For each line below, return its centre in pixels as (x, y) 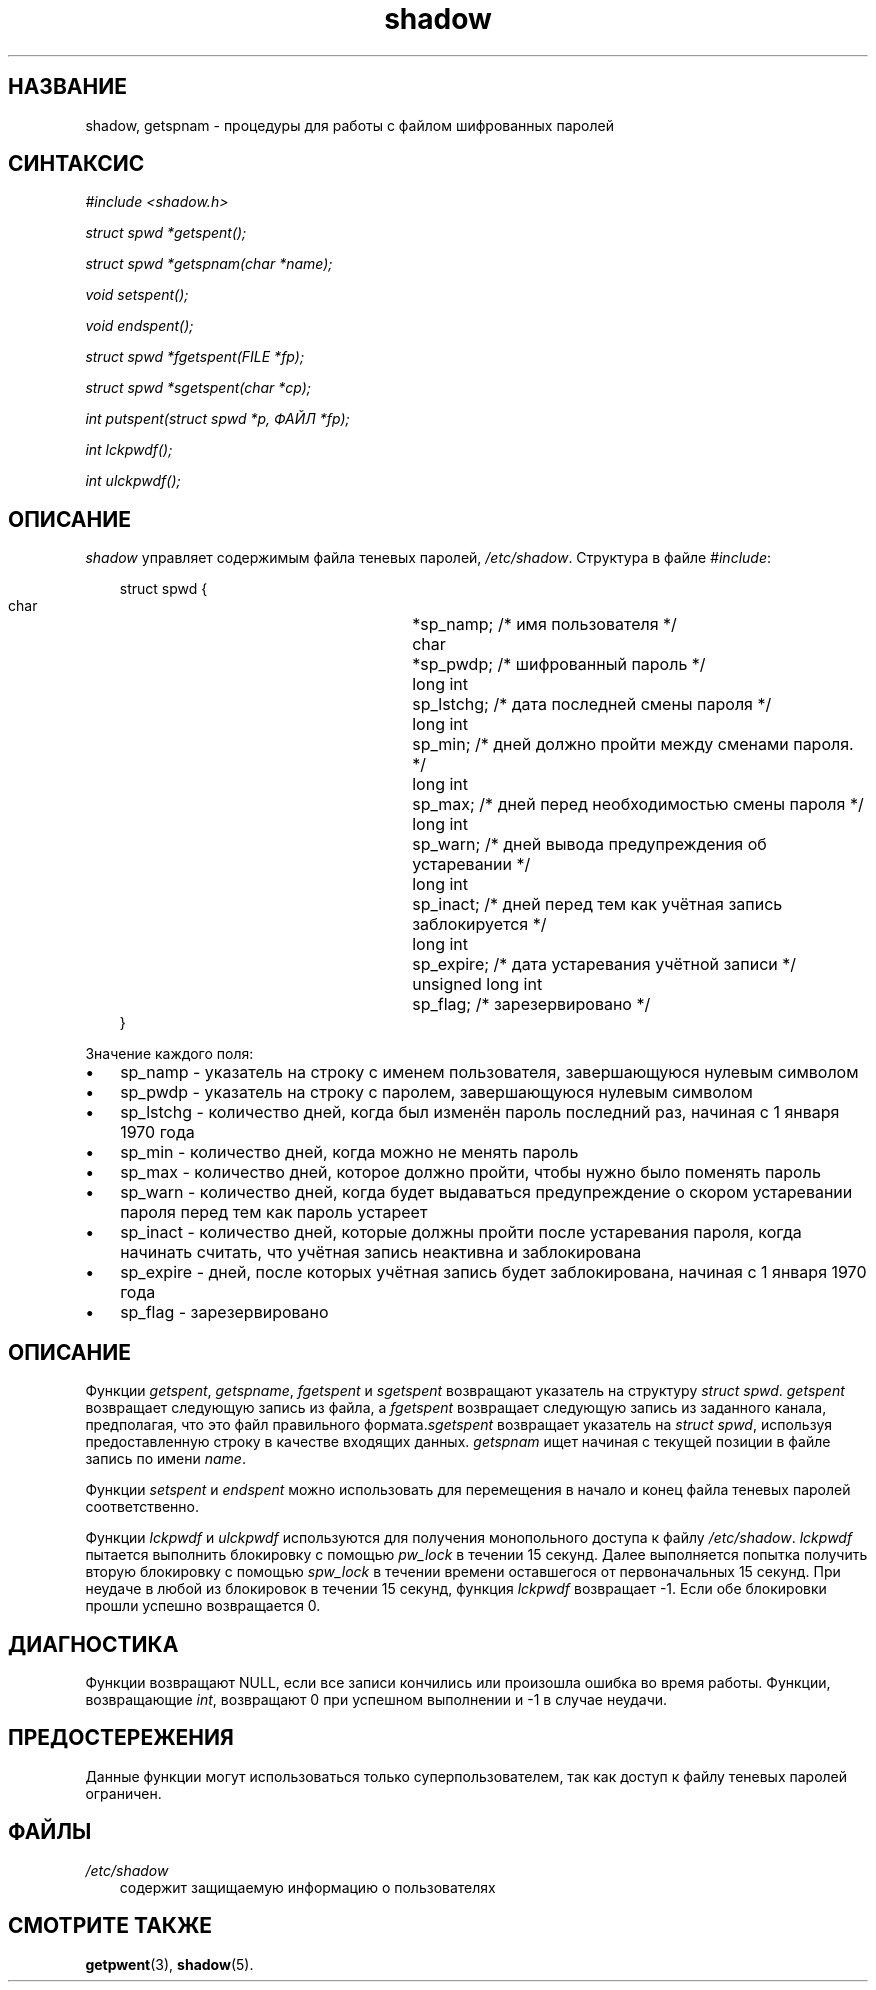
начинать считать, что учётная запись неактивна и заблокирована (381, 1252)
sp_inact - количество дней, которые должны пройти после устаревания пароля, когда (461, 1232)
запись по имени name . (165, 1459)
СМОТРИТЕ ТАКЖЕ (110, 1926)
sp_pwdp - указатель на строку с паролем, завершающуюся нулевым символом (436, 1092)
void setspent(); (137, 295)
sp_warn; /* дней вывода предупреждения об (589, 844)
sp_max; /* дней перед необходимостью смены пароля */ (638, 804)
